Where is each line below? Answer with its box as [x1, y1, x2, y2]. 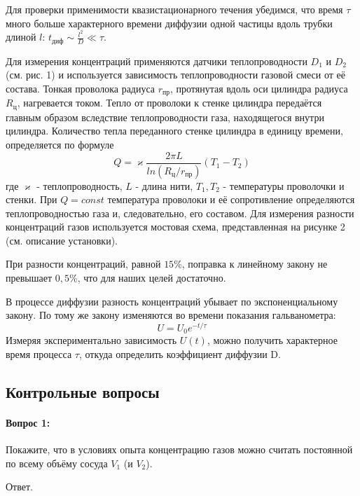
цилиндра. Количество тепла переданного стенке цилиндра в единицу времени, [6, 123, 343, 138]
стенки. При [6, 192, 57, 207]
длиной [6, 29, 36, 44]
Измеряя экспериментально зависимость [6, 333, 177, 347]
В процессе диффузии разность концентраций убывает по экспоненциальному [6, 294, 338, 308]
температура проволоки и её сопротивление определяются [107, 192, 355, 207]
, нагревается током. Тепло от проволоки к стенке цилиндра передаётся [17, 95, 322, 110]
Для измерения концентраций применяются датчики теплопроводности [6, 53, 307, 68]
